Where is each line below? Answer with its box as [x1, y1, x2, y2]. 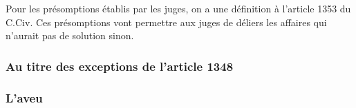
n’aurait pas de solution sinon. [6, 28, 134, 43]
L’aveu [6, 89, 43, 106]
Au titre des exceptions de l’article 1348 [6, 57, 234, 74]
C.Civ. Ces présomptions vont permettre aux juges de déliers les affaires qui [6, 14, 327, 29]
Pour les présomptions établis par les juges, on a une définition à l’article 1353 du [6, 1, 351, 15]
